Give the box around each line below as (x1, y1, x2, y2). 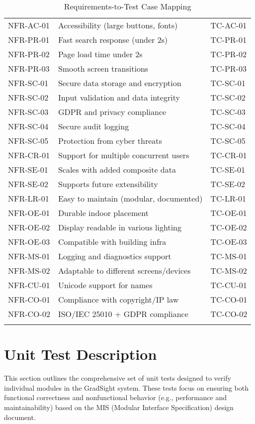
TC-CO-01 (210, 294, 248, 305)
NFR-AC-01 (8, 19, 50, 31)
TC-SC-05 (210, 135, 246, 146)
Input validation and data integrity (58, 92, 180, 103)
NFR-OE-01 (8, 207, 50, 218)
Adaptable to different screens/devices (58, 265, 191, 276)
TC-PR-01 (210, 34, 247, 45)
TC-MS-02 (210, 265, 247, 276)
